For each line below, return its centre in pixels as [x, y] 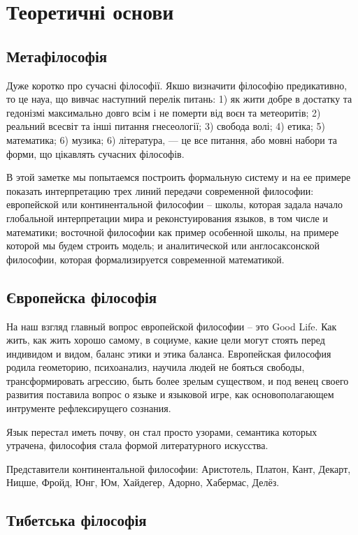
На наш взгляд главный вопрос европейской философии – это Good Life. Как [172, 326]
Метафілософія [57, 56]
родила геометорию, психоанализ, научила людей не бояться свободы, [156, 367]
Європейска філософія [82, 296]
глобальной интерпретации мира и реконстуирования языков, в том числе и [167, 218]
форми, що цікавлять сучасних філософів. [95, 153]
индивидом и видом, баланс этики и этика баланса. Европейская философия [169, 353]
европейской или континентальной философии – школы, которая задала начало [175, 204]
